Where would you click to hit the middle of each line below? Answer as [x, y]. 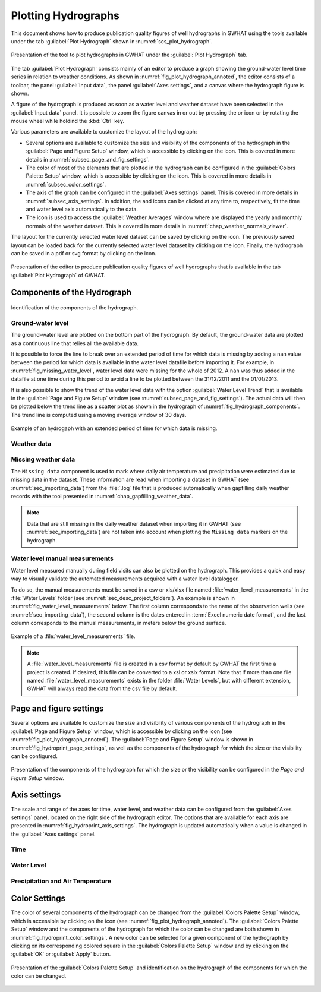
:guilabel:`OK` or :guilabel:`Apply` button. [61, 954]
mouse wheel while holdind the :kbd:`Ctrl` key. [68, 121]
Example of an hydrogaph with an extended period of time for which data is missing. [114, 428]
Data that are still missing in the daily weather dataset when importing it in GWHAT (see [134, 523]
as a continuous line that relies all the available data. [75, 343]
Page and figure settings [57, 709]
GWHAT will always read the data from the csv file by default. [102, 688]
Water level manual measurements [62, 558]
